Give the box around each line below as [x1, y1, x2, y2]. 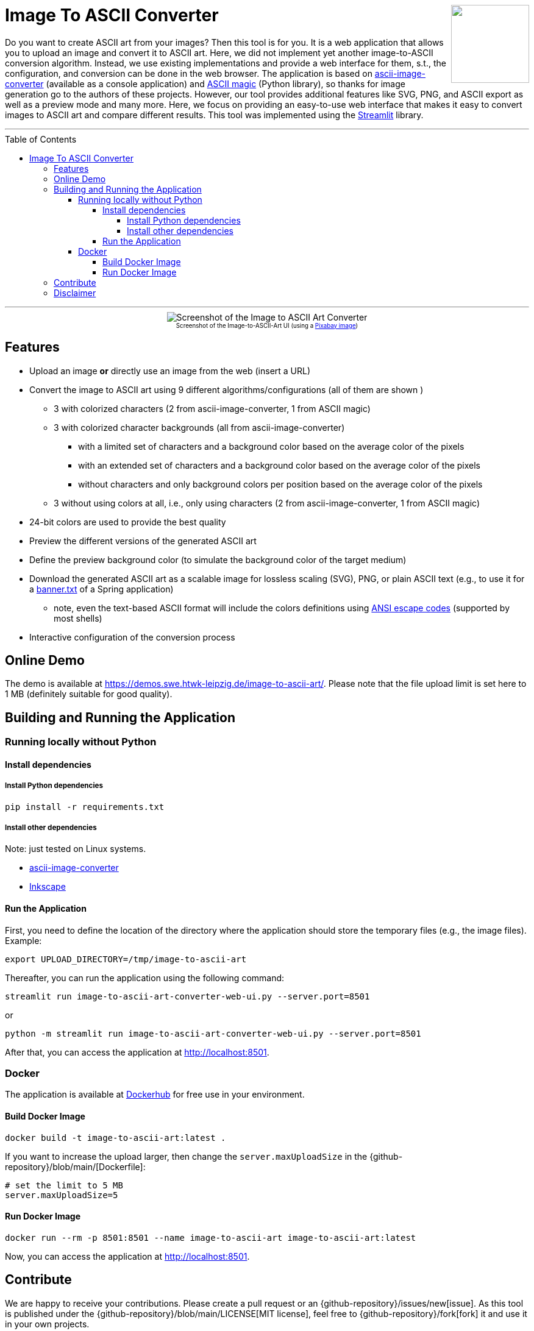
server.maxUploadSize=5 [5, 1190, 118, 1200]
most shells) [54, 612, 102, 623]
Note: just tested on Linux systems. [5, 843, 146, 854]
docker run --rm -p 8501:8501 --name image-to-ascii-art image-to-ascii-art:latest [5, 1232, 416, 1243]
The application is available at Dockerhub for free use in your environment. [5, 1089, 305, 1100]
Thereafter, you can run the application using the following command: [5, 972, 285, 983]
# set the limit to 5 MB [5, 1180, 123, 1190]
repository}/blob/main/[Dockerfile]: [5, 1161, 146, 1172]
